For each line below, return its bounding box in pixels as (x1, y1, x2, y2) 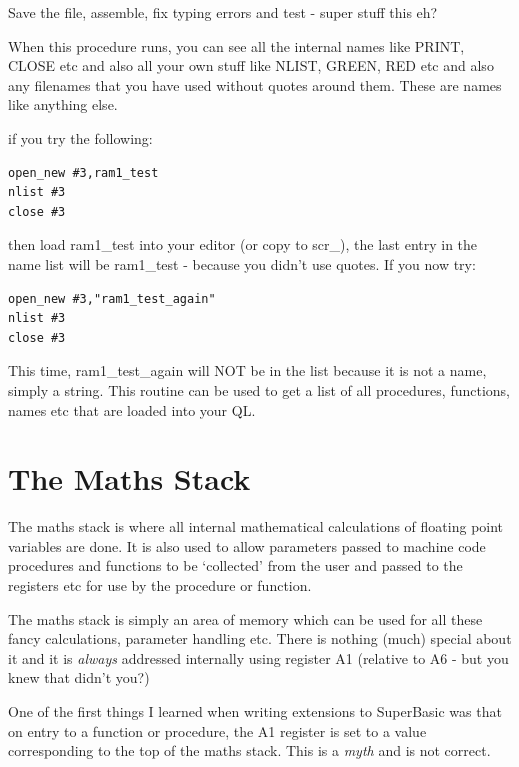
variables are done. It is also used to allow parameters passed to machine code (8, 535, 486, 556)
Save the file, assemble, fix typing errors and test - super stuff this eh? (8, 2, 438, 22)
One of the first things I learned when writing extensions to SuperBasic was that (8, 700, 502, 721)
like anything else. (8, 94, 118, 115)
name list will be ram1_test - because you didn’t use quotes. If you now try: (8, 253, 476, 274)
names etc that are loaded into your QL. (8, 399, 256, 420)
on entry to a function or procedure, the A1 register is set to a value (8, 720, 427, 741)
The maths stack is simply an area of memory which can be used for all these (8, 608, 483, 629)
